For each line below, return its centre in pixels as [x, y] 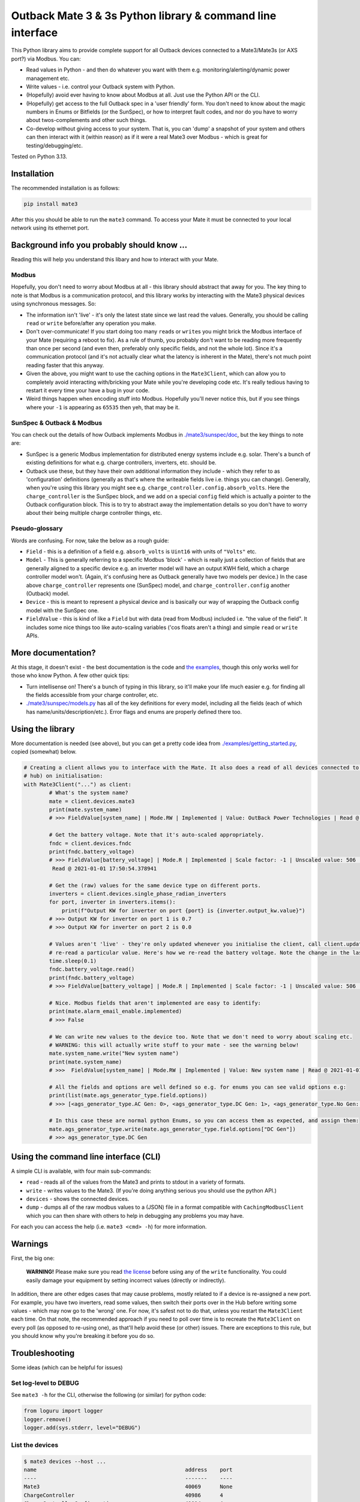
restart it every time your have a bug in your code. [88, 391]
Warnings [30, 1244]
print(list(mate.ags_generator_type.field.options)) [128, 1096]
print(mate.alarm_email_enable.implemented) [115, 1011]
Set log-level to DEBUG [45, 1383]
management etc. [48, 78]
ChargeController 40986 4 [123, 1495]
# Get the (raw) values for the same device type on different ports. [155, 885]
